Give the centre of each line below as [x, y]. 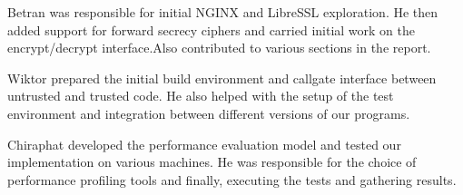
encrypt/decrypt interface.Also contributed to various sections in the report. [219, 48]
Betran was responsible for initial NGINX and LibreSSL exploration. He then [223, 12]
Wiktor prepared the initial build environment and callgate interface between [222, 78]
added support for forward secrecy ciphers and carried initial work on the [212, 29]
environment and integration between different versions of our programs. [209, 113]
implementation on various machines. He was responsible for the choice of [212, 162]
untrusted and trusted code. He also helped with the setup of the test [201, 96]
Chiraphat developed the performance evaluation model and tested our [204, 144]
